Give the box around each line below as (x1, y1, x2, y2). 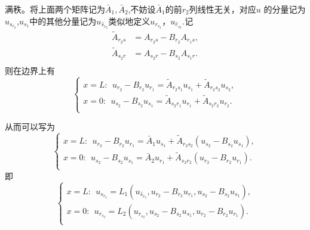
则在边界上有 (5, 64, 55, 76)
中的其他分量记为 (29, 14, 97, 27)
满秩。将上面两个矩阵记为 (5, 3, 105, 15)
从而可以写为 (5, 120, 55, 133)
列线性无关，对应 (189, 3, 256, 15)
